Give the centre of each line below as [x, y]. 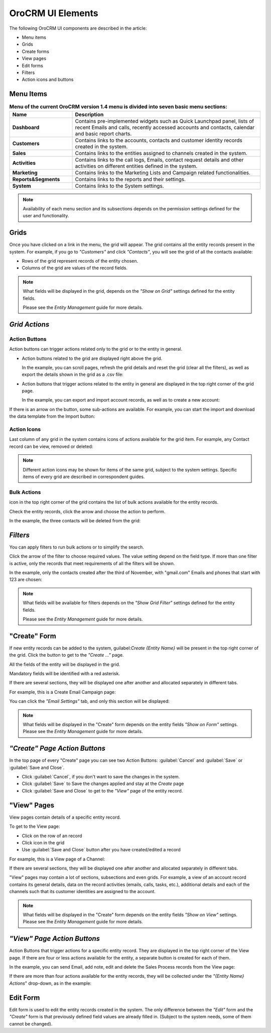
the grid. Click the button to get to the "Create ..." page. [66, 655]
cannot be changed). [31, 1023]
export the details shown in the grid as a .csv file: [73, 374]
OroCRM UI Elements [54, 13]
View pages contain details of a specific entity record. [65, 817]
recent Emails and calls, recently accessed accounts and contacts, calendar [165, 127]
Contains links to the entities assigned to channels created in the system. [161, 153]
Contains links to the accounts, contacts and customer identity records [159, 140]
